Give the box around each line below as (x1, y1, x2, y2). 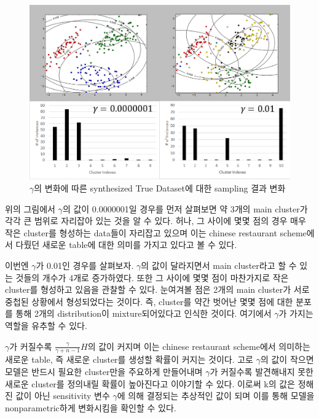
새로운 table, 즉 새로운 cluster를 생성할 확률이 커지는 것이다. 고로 (5, 353, 253, 366)
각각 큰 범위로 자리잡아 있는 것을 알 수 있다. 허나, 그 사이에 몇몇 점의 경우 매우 (5, 214, 306, 227)
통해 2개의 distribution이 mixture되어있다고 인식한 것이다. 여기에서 (15, 307, 272, 320)
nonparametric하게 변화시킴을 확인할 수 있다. (5, 401, 176, 414)
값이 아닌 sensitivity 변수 (15, 389, 110, 402)
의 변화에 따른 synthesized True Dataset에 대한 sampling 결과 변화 (34, 182, 286, 195)
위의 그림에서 (5, 202, 55, 215)
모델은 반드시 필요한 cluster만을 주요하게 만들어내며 (5, 365, 203, 377)
